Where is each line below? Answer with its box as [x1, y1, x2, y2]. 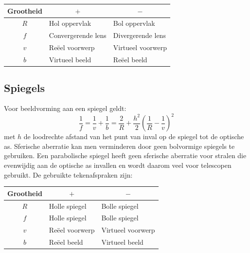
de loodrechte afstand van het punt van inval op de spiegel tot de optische [23, 131, 244, 142]
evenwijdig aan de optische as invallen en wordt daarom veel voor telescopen [4, 160, 232, 170]
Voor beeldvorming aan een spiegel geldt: [4, 103, 126, 113]
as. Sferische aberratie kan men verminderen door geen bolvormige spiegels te [4, 141, 235, 151]
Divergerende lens [113, 30, 166, 40]
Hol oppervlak [49, 18, 91, 28]
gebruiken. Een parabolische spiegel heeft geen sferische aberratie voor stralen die [4, 150, 247, 161]
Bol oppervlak [113, 18, 155, 28]
